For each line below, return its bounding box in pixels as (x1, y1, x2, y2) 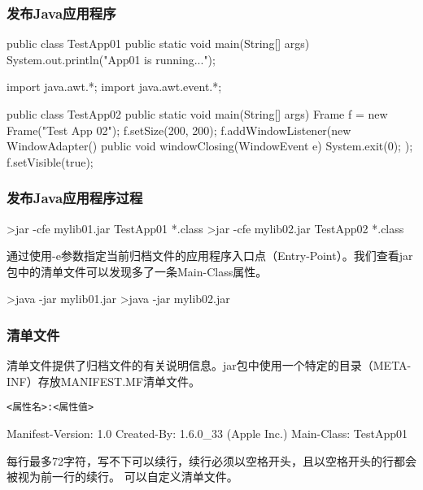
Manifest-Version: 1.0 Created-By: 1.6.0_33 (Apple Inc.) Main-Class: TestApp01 (7, 425, 408, 442)
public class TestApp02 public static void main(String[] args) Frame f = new (7, 106, 388, 122)
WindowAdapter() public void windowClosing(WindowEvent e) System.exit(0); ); (7, 137, 413, 154)
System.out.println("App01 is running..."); (7, 50, 216, 67)
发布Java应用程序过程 (7, 188, 143, 208)
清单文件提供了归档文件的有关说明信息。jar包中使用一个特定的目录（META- (7, 357, 412, 374)
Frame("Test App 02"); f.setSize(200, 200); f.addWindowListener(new (7, 121, 351, 138)
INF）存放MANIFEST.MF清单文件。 (7, 372, 201, 389)
